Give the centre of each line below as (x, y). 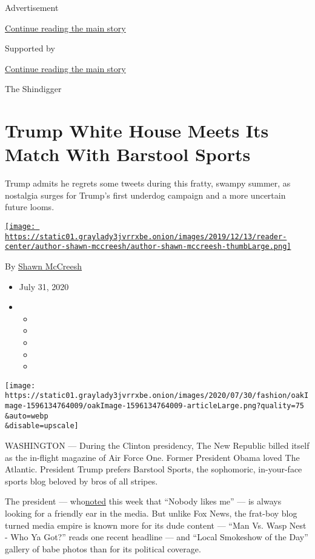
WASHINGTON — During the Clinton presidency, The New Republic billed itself (157, 445)
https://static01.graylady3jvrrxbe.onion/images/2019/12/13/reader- (146, 236)
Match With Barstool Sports (128, 154)
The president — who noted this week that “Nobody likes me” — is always (143, 501)
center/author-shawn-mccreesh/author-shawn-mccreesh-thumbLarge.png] (148, 247)
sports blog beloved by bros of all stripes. (81, 481)
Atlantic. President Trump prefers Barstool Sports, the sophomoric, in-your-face (154, 469)
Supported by (30, 48)
